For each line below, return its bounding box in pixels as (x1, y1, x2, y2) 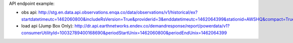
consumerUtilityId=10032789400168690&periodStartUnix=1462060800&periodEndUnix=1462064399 (21, 29, 227, 36)
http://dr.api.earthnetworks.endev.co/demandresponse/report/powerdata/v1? (74, 23, 230, 29)
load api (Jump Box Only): (21, 23, 74, 29)
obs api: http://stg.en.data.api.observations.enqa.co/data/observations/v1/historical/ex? (21, 10, 198, 15)
